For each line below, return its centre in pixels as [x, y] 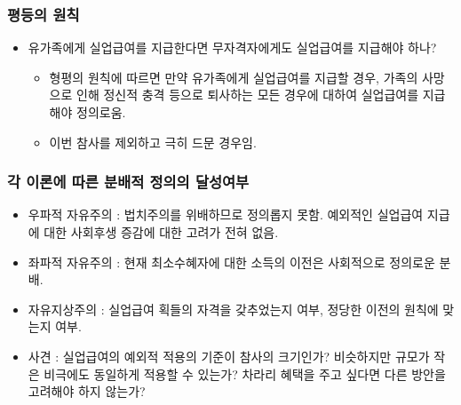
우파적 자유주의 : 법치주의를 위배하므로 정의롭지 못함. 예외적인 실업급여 [226, 214]
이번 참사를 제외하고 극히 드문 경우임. [153, 142]
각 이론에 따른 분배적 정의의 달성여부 [128, 182]
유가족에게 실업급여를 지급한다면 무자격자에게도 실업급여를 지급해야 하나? [232, 48]
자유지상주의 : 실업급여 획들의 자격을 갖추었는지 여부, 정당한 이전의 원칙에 [233, 309]
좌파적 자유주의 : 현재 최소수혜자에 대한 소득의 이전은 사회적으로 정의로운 [231, 262]
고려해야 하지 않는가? [87, 391]
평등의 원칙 [44, 14]
